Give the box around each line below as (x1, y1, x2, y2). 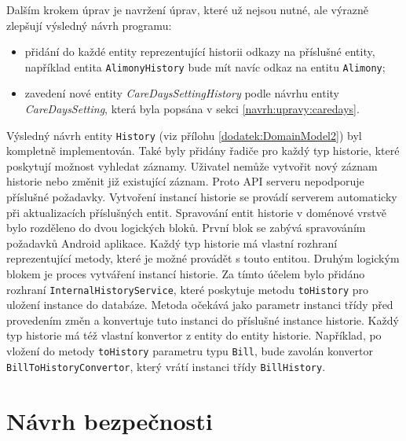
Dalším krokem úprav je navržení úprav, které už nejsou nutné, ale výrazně (6, 2, 369, 17)
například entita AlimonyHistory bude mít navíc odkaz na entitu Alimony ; (24, 58, 386, 75)
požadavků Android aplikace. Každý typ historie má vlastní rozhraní (6, 234, 338, 251)
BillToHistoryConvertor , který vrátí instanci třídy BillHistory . (6, 358, 326, 374)
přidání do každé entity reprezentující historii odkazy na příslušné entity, (24, 43, 375, 60)
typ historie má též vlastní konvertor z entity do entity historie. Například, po (6, 327, 382, 344)
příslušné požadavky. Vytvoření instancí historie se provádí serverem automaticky (6, 189, 397, 205)
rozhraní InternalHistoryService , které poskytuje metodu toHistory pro (6, 281, 368, 297)
